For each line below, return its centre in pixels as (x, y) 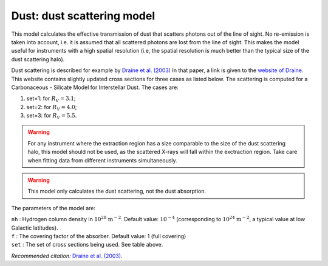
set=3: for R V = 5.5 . (52, 116)
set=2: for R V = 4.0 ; (52, 108)
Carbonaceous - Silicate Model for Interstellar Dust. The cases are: (95, 87)
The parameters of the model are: (53, 208)
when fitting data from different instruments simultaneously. (102, 160)
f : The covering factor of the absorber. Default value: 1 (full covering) (99, 236)
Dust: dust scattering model (83, 16)
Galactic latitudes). (35, 228)
